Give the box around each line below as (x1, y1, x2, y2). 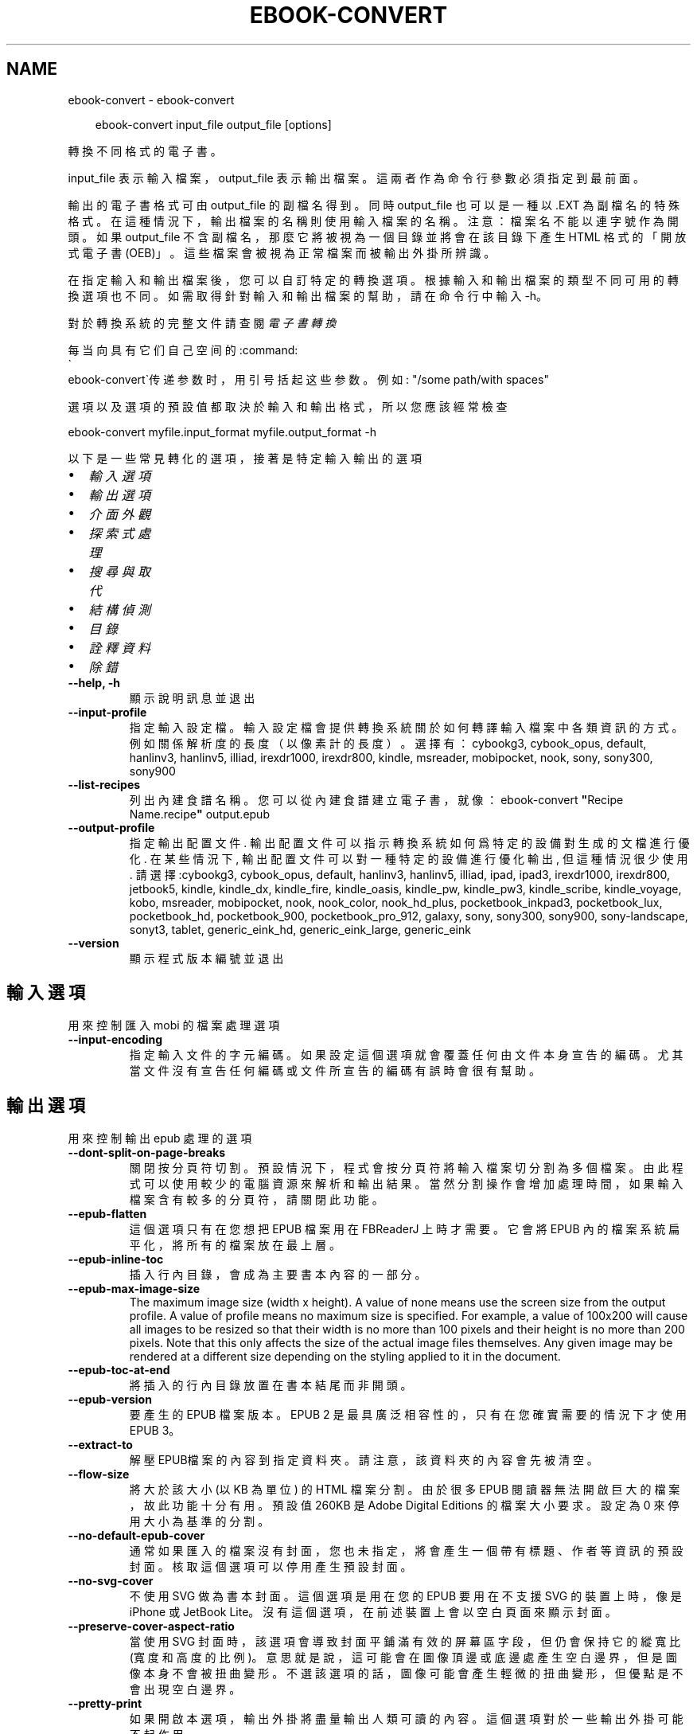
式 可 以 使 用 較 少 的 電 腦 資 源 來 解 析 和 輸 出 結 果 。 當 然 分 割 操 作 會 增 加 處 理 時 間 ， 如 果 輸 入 (129, 1177, 683, 1191)
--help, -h (68, 675, 120, 689)
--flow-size (68, 1467, 130, 1482)
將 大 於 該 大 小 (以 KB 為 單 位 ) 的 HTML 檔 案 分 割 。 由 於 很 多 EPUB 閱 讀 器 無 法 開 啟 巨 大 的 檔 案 (129, 1482, 680, 1497)
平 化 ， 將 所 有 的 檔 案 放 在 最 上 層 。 (129, 1238, 341, 1252)
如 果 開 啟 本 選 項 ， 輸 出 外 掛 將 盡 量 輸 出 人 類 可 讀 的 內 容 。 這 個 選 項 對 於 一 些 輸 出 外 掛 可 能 (129, 1712, 683, 1726)
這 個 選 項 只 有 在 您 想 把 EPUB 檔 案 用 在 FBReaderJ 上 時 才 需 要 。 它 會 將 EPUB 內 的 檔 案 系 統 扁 (129, 1222, 680, 1236)
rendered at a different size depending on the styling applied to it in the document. (129, 1349, 561, 1364)
